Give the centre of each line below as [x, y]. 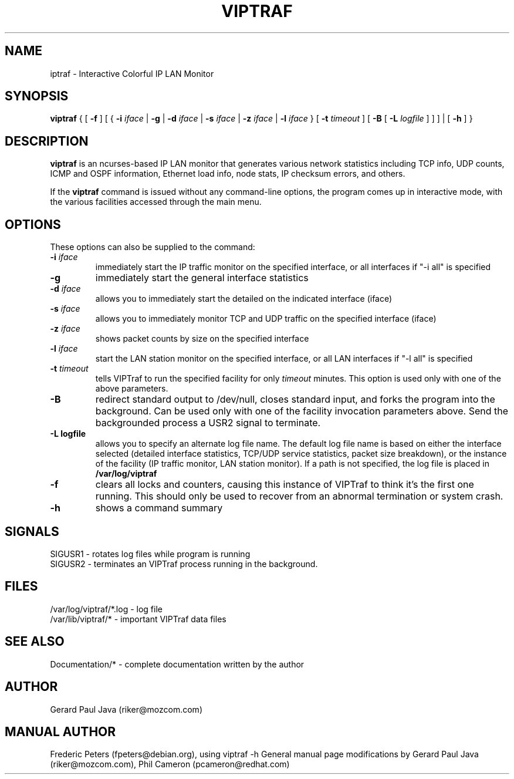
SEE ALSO [35, 642]
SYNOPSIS [37, 96]
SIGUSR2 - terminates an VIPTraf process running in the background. [184, 564]
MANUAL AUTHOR [60, 731]
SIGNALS [32, 531]
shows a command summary [159, 508]
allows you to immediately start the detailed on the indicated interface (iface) [244, 299]
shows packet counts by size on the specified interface [202, 339]
